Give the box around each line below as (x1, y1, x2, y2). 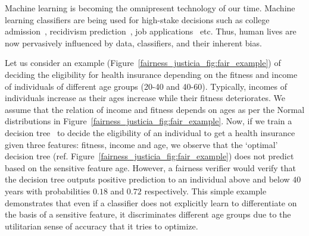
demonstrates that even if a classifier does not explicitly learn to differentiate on (5, 196, 297, 209)
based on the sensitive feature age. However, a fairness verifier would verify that (5, 161, 296, 174)
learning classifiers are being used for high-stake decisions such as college (5, 13, 270, 26)
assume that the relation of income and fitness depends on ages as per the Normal (5, 103, 305, 115)
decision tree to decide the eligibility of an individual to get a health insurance (5, 126, 295, 139)
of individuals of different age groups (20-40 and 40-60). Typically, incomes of (5, 80, 287, 92)
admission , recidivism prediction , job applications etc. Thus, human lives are (5, 25, 296, 37)
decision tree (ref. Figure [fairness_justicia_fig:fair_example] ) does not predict (5, 150, 294, 162)
